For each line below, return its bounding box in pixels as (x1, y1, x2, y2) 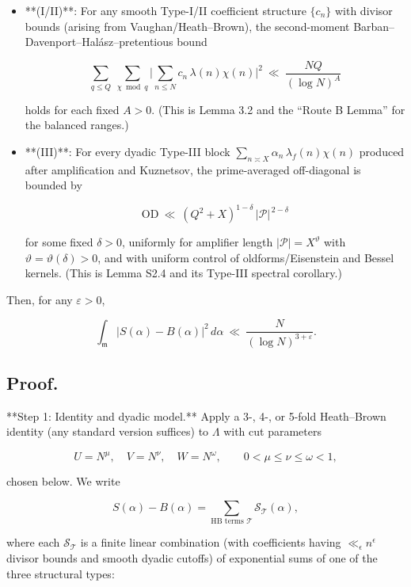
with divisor (334, 2, 393, 18)
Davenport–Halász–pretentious (25, 33, 173, 50)
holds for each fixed (25, 101, 120, 117)
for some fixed (25, 234, 93, 250)
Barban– (353, 17, 395, 34)
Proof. (6, 370, 59, 395)
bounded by (25, 177, 82, 193)
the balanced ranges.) (25, 116, 129, 133)
